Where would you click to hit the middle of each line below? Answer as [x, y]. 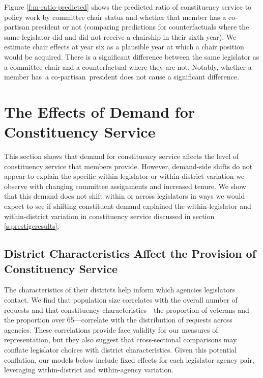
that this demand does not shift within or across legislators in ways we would [125, 196]
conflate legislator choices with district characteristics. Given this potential [121, 349]
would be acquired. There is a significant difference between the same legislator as [132, 56]
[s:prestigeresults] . [32, 226]
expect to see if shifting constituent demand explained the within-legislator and [128, 206]
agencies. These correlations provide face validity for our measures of [111, 329]
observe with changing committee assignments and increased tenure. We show [125, 186]
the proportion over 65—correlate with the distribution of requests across [118, 320]
